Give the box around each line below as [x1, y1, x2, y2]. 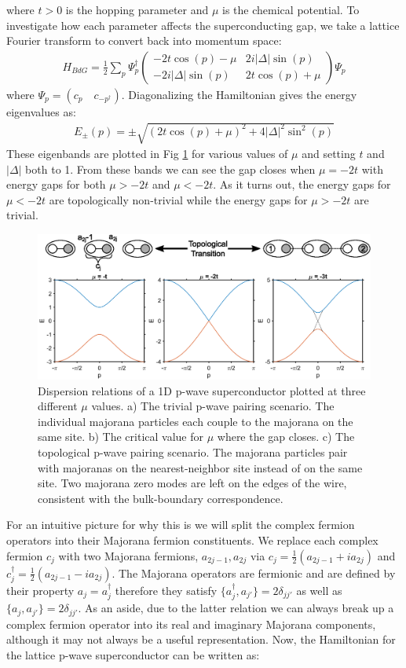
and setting [302, 145, 356, 161]
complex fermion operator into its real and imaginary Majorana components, [6, 615, 376, 632]
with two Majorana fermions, [58, 547, 199, 563]
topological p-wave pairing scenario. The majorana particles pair [38, 444, 348, 460]
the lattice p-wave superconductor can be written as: [6, 647, 260, 663]
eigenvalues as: [6, 103, 76, 119]
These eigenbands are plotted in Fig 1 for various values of [6, 145, 288, 161]
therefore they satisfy [115, 582, 218, 598]
